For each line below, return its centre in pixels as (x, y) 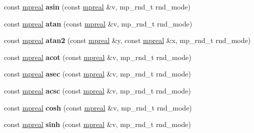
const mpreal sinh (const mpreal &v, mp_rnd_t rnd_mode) (98, 124)
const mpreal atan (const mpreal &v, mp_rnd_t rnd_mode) (98, 23)
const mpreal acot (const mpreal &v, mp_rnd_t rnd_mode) (98, 57)
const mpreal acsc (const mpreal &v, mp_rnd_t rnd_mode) (97, 90)
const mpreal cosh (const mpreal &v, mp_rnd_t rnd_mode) (98, 107)
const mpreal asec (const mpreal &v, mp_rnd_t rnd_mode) (98, 74)
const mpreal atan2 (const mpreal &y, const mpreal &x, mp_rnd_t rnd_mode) (127, 40)
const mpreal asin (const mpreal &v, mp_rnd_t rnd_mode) (97, 6)
